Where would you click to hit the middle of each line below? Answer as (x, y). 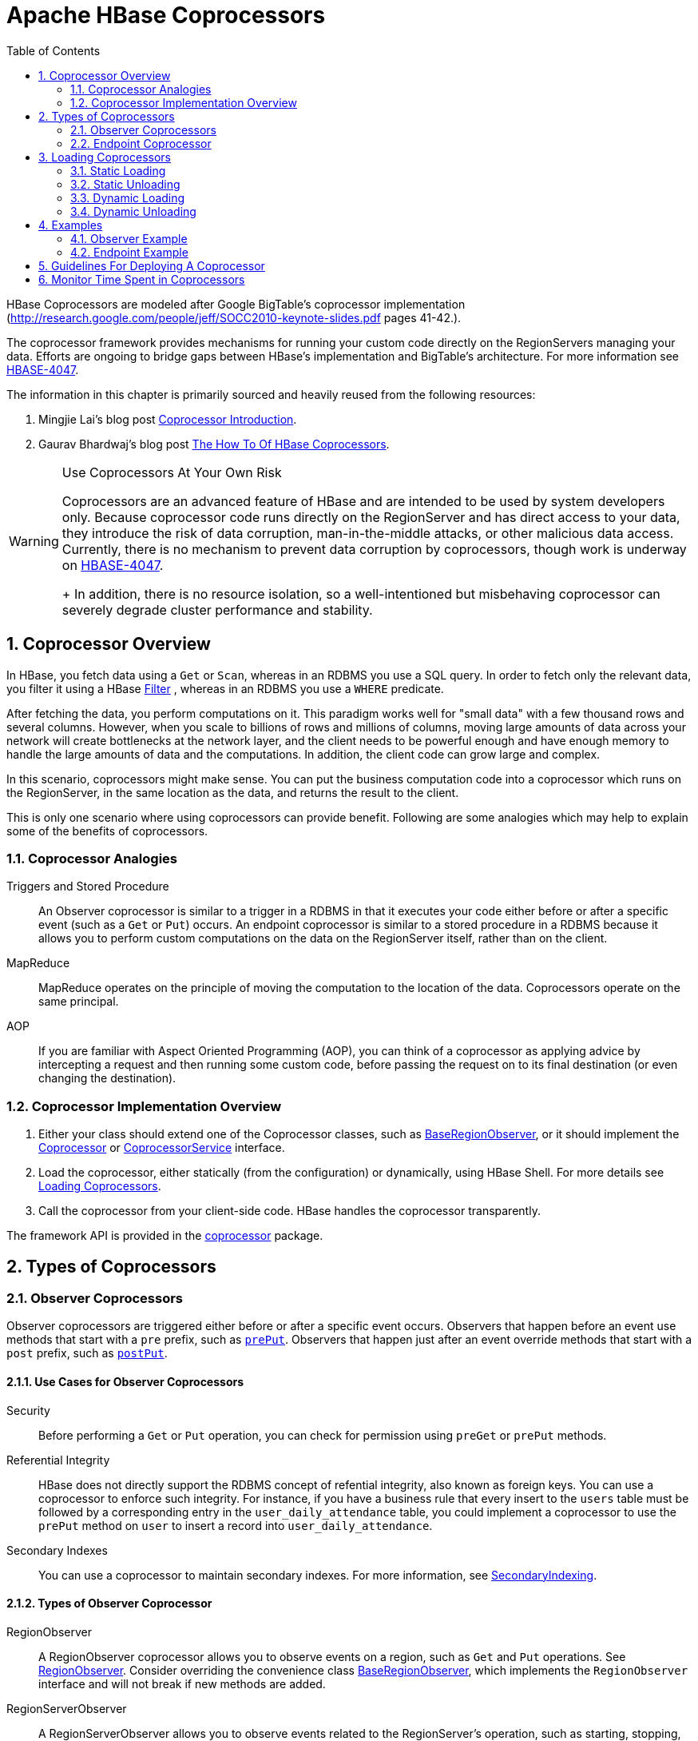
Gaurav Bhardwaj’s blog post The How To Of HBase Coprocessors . (214, 444)
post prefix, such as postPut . (87, 1353)
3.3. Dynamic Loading (128, 197)
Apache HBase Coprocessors (166, 15)
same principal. (79, 1002)
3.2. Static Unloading (125, 184)
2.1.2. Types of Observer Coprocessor (109, 1604)
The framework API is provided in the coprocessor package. (165, 1236)
